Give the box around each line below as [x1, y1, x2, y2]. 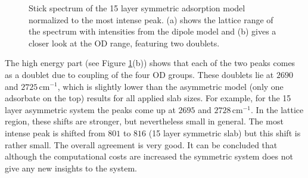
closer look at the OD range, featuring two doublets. [29, 36, 220, 49]
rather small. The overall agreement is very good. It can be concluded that [5, 138, 278, 151]
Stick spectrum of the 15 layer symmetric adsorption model [29, 2, 245, 14]
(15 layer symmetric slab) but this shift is [148, 126, 301, 139]
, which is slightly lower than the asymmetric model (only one [57, 80, 284, 92]
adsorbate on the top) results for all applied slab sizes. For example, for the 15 [5, 92, 291, 104]
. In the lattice [251, 103, 304, 115]
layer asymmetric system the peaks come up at [5, 103, 176, 115]
